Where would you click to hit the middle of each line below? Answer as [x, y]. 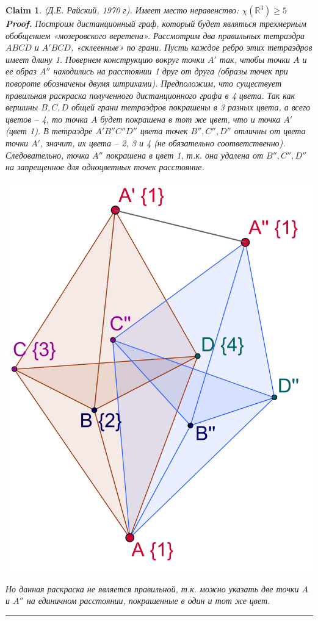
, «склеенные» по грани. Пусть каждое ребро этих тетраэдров [191, 47]
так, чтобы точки [255, 59]
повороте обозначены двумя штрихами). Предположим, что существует [144, 83]
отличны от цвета [270, 131]
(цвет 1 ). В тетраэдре [49, 131]
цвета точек [164, 131]
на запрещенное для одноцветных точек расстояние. [105, 167]
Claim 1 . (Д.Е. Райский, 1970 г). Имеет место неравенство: [122, 10]
